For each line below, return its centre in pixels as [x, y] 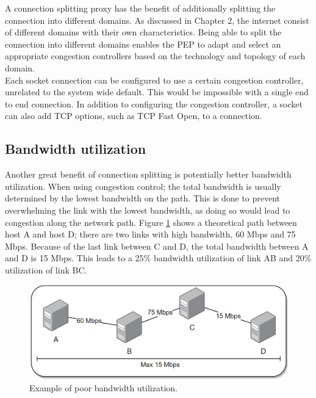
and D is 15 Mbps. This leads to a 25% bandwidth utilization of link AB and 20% [158, 258]
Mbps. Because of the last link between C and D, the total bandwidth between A [157, 246]
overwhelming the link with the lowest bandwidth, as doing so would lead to [148, 210]
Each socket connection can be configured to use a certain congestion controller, [154, 80]
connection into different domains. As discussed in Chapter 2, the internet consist [157, 20]
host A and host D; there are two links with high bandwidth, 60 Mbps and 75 [150, 234]
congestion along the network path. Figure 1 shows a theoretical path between [151, 222]
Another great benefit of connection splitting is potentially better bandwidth [148, 174]
